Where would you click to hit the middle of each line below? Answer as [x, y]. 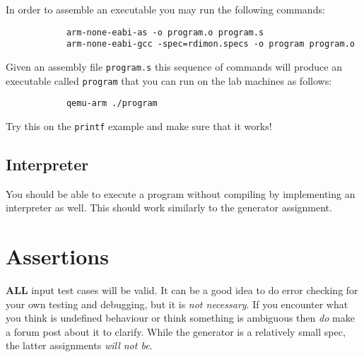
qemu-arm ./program [112, 104]
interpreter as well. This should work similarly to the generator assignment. [169, 207]
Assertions [57, 256]
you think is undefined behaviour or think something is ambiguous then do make [180, 318]
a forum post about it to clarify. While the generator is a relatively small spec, [176, 331]
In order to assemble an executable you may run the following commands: [165, 9]
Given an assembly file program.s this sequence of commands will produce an [174, 66]
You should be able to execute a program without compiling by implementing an [181, 193]
